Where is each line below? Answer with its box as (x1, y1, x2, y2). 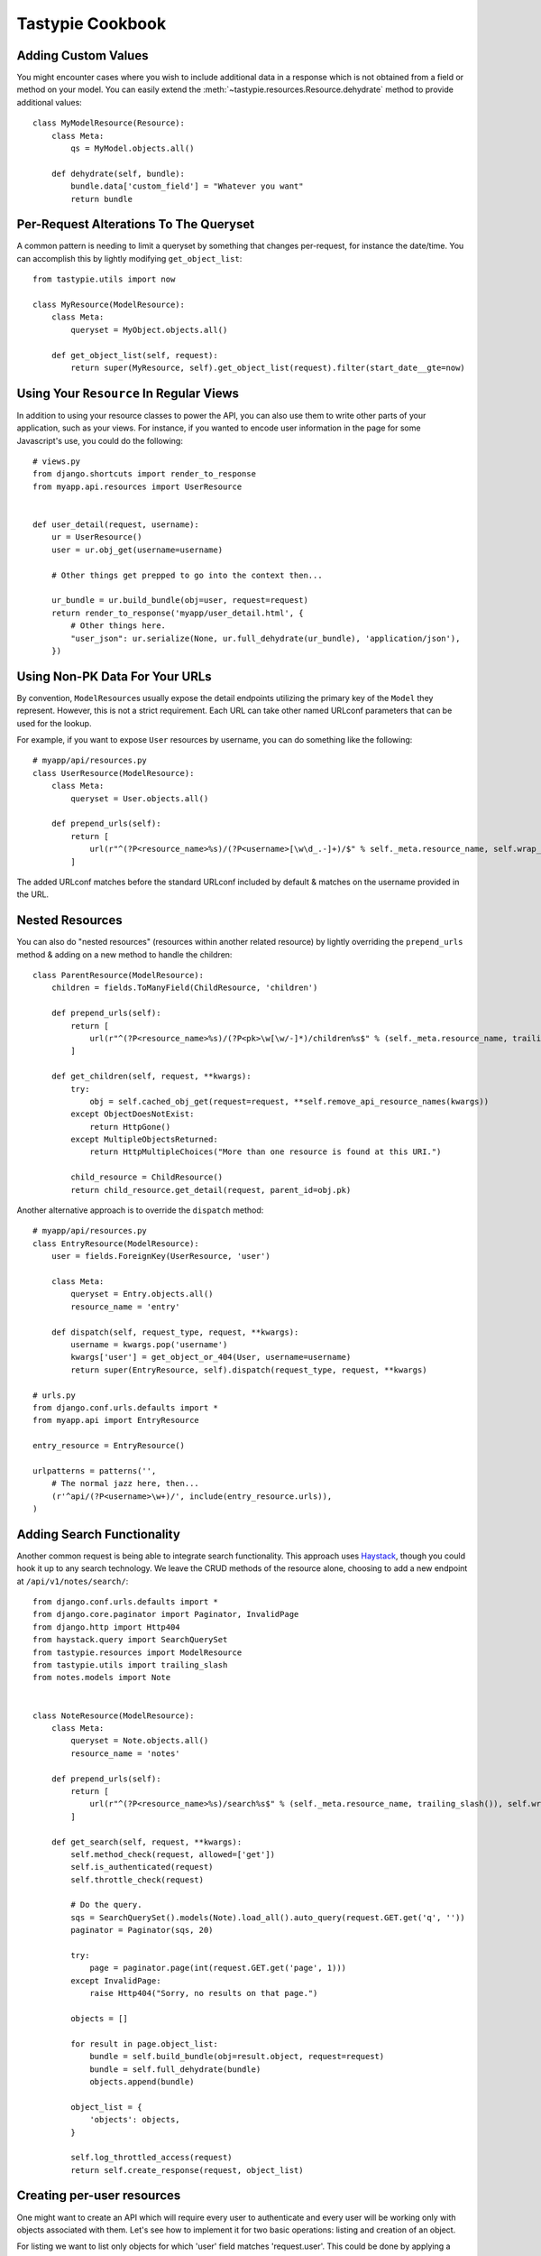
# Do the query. (70, 1900, 142, 1910)
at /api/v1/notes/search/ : (16, 1576, 129, 1586)
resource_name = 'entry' (70, 1301, 180, 1312)
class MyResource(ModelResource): (32, 300, 185, 310)
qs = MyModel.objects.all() (70, 143, 195, 153)
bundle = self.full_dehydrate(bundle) (89, 2064, 261, 2075)
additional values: (16, 97, 83, 107)
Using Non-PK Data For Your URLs (16, 669, 212, 684)
